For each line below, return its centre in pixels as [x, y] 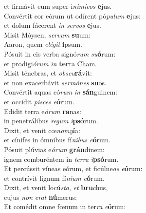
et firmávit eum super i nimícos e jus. [58, 6]
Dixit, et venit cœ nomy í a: [42, 130]
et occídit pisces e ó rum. [39, 101]
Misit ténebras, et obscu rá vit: [48, 73]
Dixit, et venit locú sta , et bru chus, [56, 187]
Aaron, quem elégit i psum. [43, 44]
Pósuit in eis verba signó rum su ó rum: [60, 53]
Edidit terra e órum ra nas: [43, 111]
